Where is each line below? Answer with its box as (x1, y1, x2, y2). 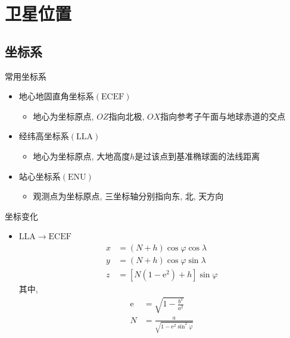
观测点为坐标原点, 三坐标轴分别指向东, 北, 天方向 (33, 190, 224, 202)
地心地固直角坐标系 (18, 90, 94, 102)
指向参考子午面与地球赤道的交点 (160, 109, 286, 122)
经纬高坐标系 (18, 130, 69, 142)
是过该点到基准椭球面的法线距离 (135, 149, 260, 162)
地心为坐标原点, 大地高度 (33, 149, 130, 162)
